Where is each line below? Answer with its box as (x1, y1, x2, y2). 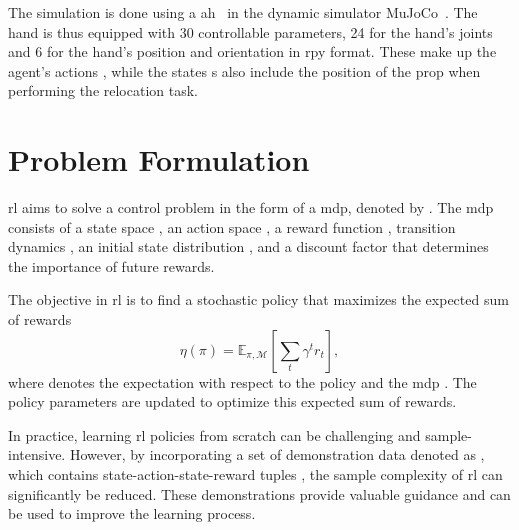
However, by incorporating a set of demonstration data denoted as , (69, 444, 485, 465)
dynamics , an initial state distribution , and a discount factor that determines (8, 236, 489, 257)
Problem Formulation (8, 139, 310, 180)
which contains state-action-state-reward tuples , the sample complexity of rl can (8, 464, 503, 485)
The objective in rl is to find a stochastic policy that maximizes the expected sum (8, 289, 509, 310)
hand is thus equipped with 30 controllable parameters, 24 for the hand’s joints (8, 21, 493, 42)
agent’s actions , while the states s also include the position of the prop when (8, 60, 481, 81)
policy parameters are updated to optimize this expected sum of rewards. (8, 391, 457, 412)
